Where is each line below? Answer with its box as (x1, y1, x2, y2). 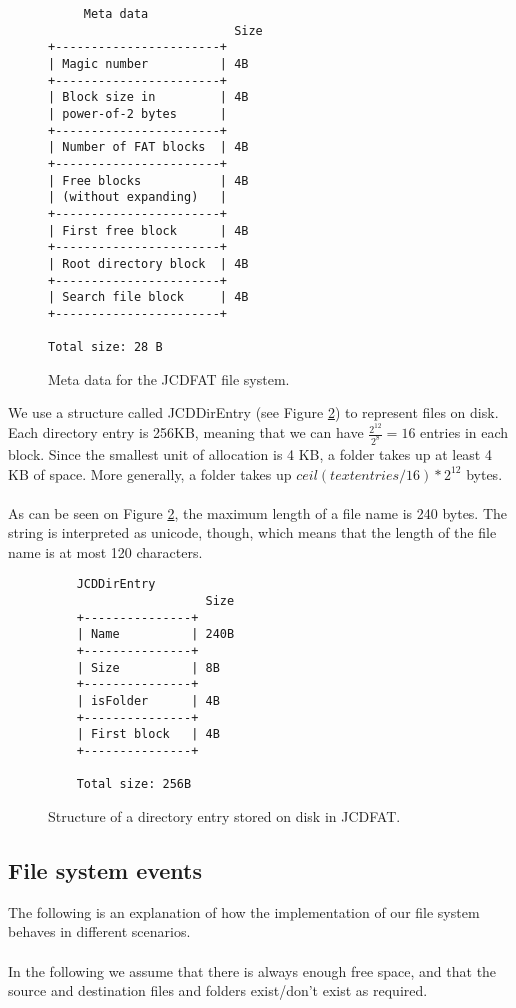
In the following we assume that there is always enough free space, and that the (8, 960, 497, 981)
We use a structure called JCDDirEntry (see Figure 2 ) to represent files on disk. (8, 402, 499, 423)
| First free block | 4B (48, 223, 249, 238)
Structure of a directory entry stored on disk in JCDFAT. (48, 806, 401, 827)
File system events (8, 855, 203, 885)
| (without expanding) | (48, 190, 227, 205)
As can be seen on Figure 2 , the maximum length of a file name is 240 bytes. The (8, 502, 508, 523)
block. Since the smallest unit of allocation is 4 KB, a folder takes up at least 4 (8, 443, 492, 464)
